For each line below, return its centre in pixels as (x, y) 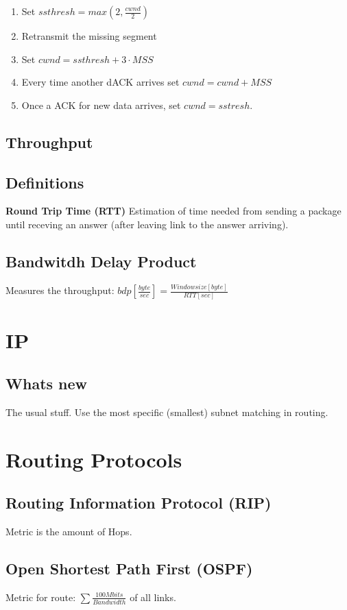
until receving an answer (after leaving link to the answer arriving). (147, 224)
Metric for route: (41, 597)
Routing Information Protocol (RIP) (139, 503)
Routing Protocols (94, 459)
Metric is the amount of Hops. (69, 532)
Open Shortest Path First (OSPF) (129, 569)
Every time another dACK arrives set (100, 82)
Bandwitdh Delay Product (101, 261)
